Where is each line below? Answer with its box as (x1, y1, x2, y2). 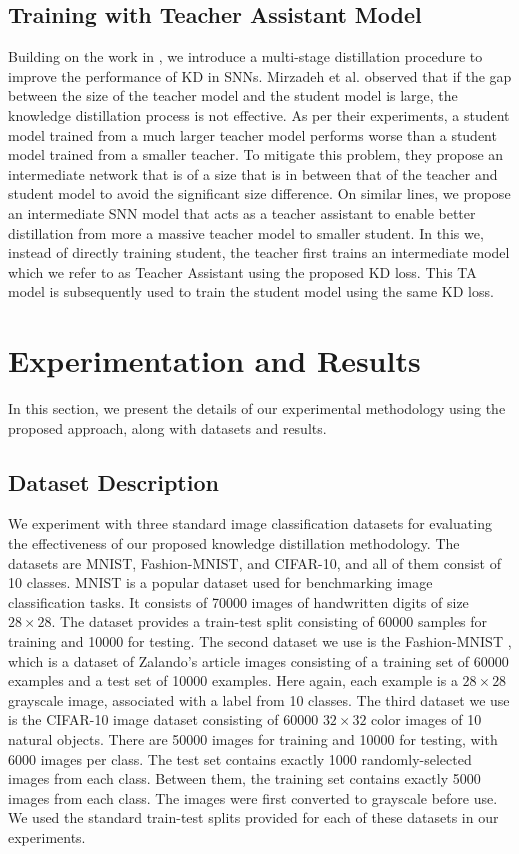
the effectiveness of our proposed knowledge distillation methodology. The (8, 533, 460, 554)
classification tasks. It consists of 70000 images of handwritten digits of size (8, 591, 469, 612)
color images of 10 (371, 709, 482, 730)
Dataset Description (8, 466, 219, 497)
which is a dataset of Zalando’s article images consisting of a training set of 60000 (8, 650, 509, 671)
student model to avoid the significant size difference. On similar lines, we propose (8, 183, 511, 204)
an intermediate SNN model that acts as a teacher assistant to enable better (8, 202, 476, 223)
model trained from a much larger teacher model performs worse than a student (8, 124, 497, 145)
